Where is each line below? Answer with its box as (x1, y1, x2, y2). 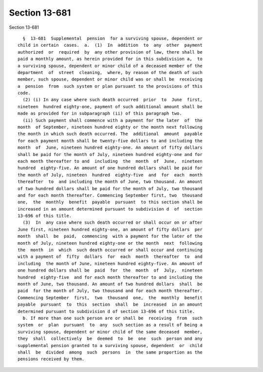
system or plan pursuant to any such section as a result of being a (18, 322, 203, 328)
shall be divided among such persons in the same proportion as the (18, 349, 203, 355)
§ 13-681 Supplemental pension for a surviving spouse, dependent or (22, 36, 203, 41)
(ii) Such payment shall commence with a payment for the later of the (22, 117, 203, 123)
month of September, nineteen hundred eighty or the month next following (18, 124, 203, 130)
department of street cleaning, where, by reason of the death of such (18, 70, 203, 75)
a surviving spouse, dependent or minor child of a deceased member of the (18, 63, 203, 68)
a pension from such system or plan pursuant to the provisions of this (18, 83, 203, 89)
